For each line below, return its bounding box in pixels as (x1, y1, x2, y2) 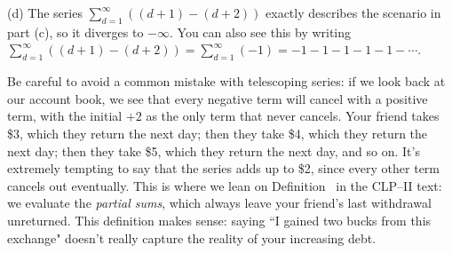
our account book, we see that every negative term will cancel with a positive (7, 89, 428, 107)
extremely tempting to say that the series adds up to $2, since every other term (7, 159, 440, 178)
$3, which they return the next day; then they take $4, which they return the (7, 123, 428, 142)
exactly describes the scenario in (266, 4, 441, 21)
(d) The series (7, 4, 83, 21)
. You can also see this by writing (170, 22, 352, 41)
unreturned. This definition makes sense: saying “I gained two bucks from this (7, 210, 432, 229)
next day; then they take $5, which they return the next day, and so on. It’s (7, 141, 420, 160)
